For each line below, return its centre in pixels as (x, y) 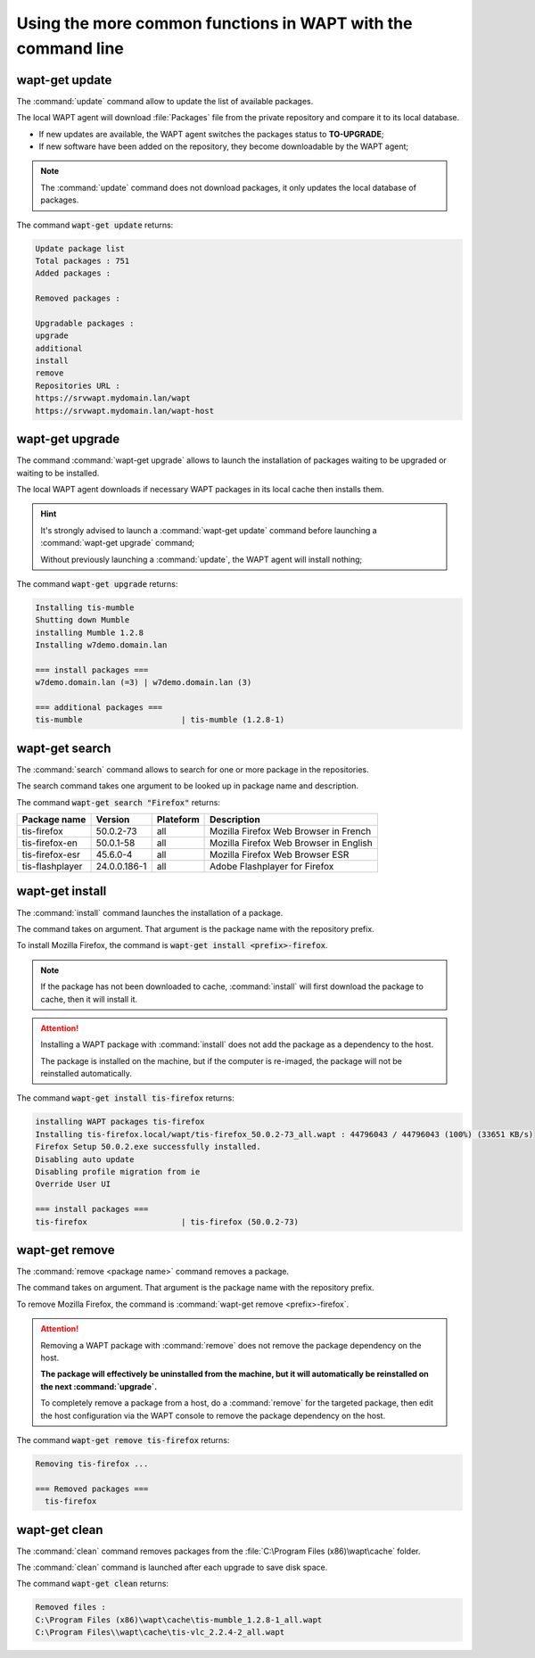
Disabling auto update (85, 1159)
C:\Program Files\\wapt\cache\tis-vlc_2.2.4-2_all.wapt (160, 1633)
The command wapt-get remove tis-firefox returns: (123, 1440)
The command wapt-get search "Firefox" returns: (118, 802)
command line (70, 48)
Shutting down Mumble (82, 620)
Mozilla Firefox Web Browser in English (292, 843)
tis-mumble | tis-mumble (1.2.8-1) (160, 720)
